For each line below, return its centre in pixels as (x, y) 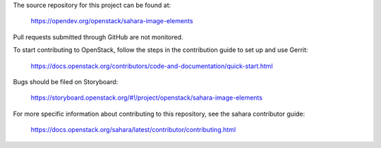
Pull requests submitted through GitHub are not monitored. (98, 37)
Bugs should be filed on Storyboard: (66, 81)
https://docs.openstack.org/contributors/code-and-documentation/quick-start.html (152, 66)
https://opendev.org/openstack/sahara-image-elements (112, 21)
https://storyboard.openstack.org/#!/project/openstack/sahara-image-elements (146, 97)
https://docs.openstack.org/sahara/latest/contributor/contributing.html (133, 130)
